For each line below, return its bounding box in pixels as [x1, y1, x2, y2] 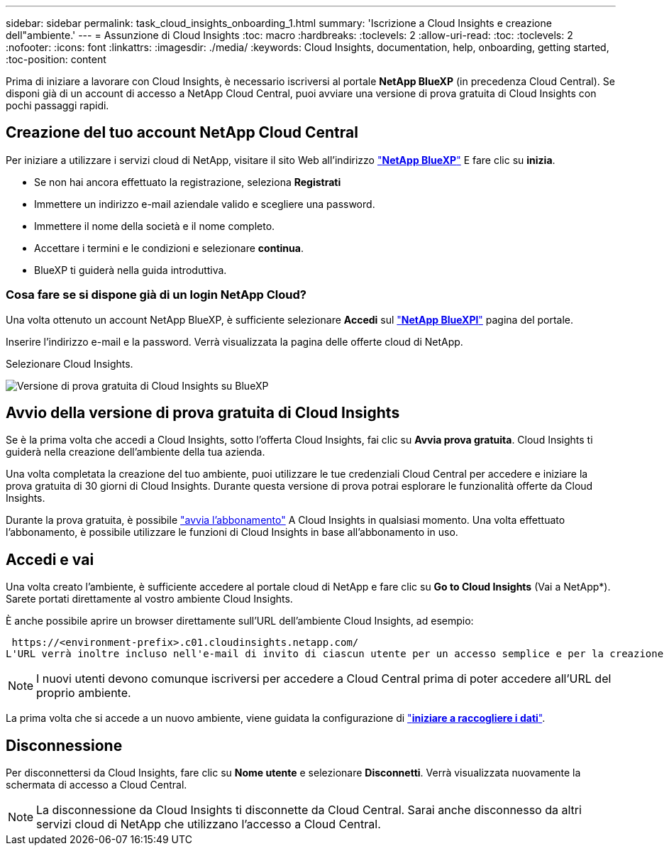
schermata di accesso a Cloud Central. [6, 779, 187, 791]
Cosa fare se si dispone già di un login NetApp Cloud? [6, 287, 306, 302]
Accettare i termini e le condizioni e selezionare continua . [34, 241, 304, 254]
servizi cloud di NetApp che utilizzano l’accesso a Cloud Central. [36, 817, 381, 832]
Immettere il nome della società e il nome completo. [34, 219, 275, 232]
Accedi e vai [6, 550, 94, 569]
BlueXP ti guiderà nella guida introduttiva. [34, 263, 227, 276]
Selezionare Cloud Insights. [6, 357, 133, 370]
